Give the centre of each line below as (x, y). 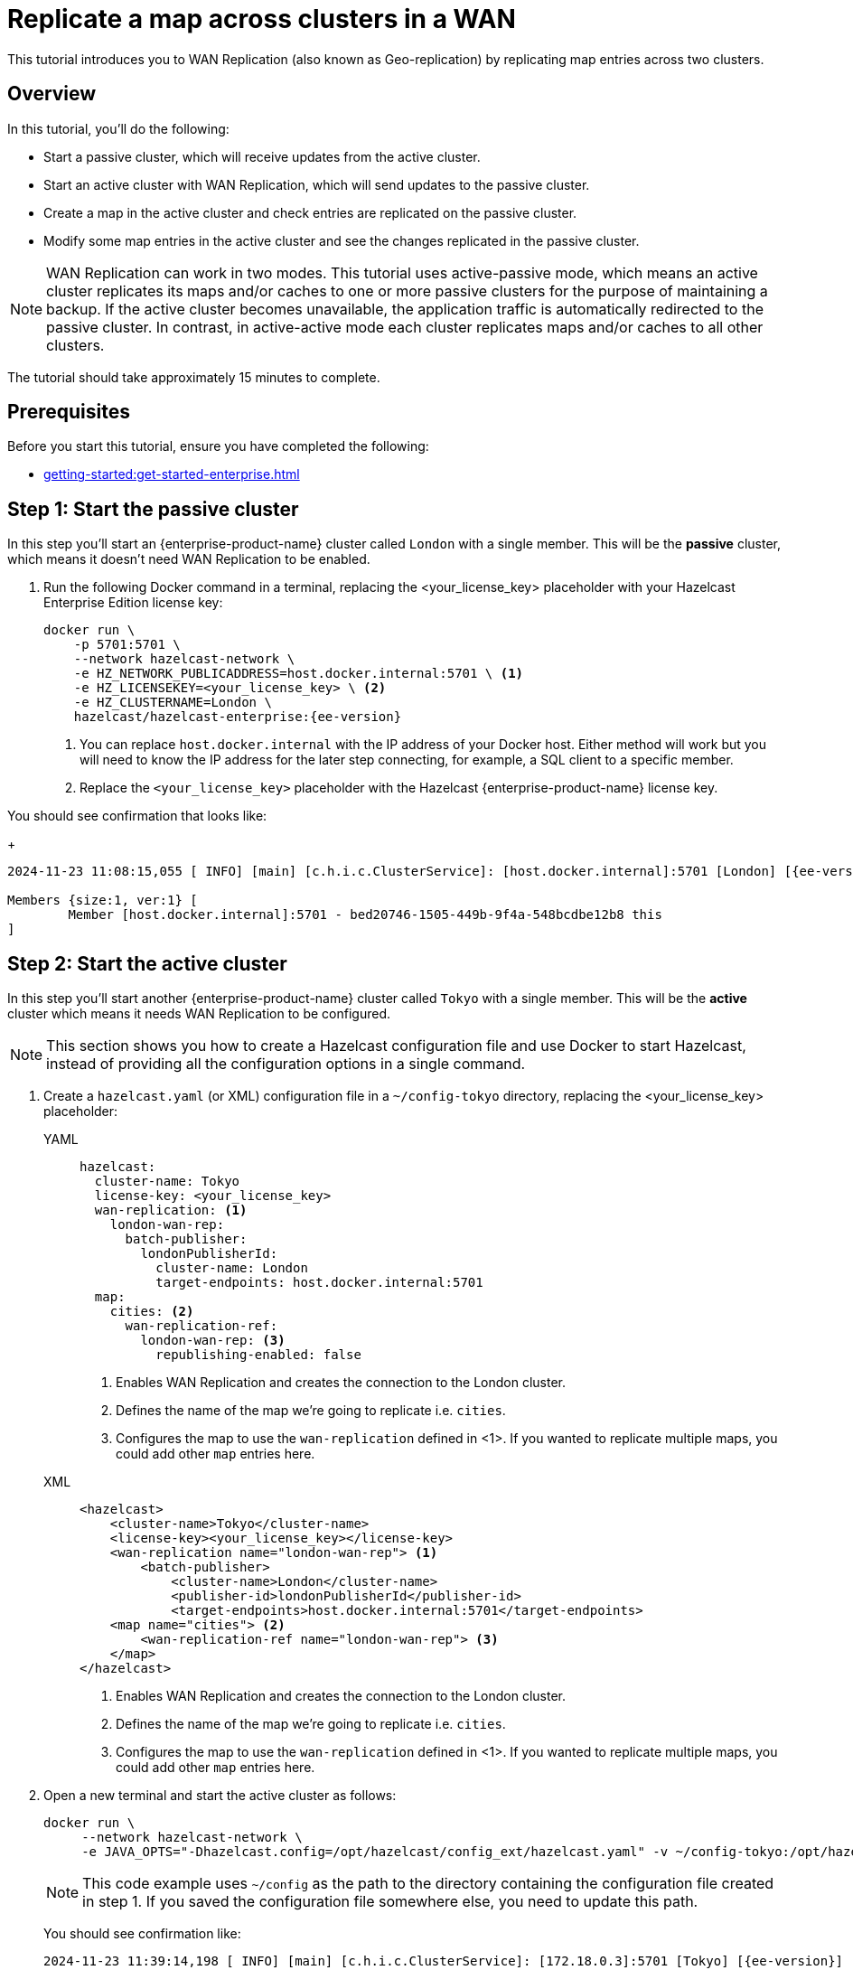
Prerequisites (69, 412)
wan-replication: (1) (171, 1210)
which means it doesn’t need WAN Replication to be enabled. (189, 559)
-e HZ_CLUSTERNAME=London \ (173, 703)
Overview (52, 94)
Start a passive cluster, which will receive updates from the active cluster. (262, 156)
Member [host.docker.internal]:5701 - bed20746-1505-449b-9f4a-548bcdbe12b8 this (365, 915)
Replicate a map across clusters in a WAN (262, 19)
